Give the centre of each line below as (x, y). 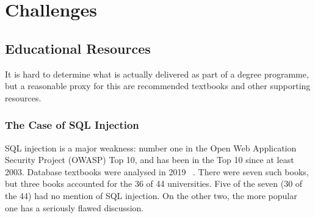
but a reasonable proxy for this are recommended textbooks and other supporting (158, 86)
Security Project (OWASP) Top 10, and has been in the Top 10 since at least (150, 160)
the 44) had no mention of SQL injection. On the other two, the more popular (151, 195)
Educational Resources (78, 48)
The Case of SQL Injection (72, 125)
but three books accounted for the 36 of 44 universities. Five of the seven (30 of (154, 183)
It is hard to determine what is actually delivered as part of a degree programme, (157, 74)
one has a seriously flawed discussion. (74, 207)
